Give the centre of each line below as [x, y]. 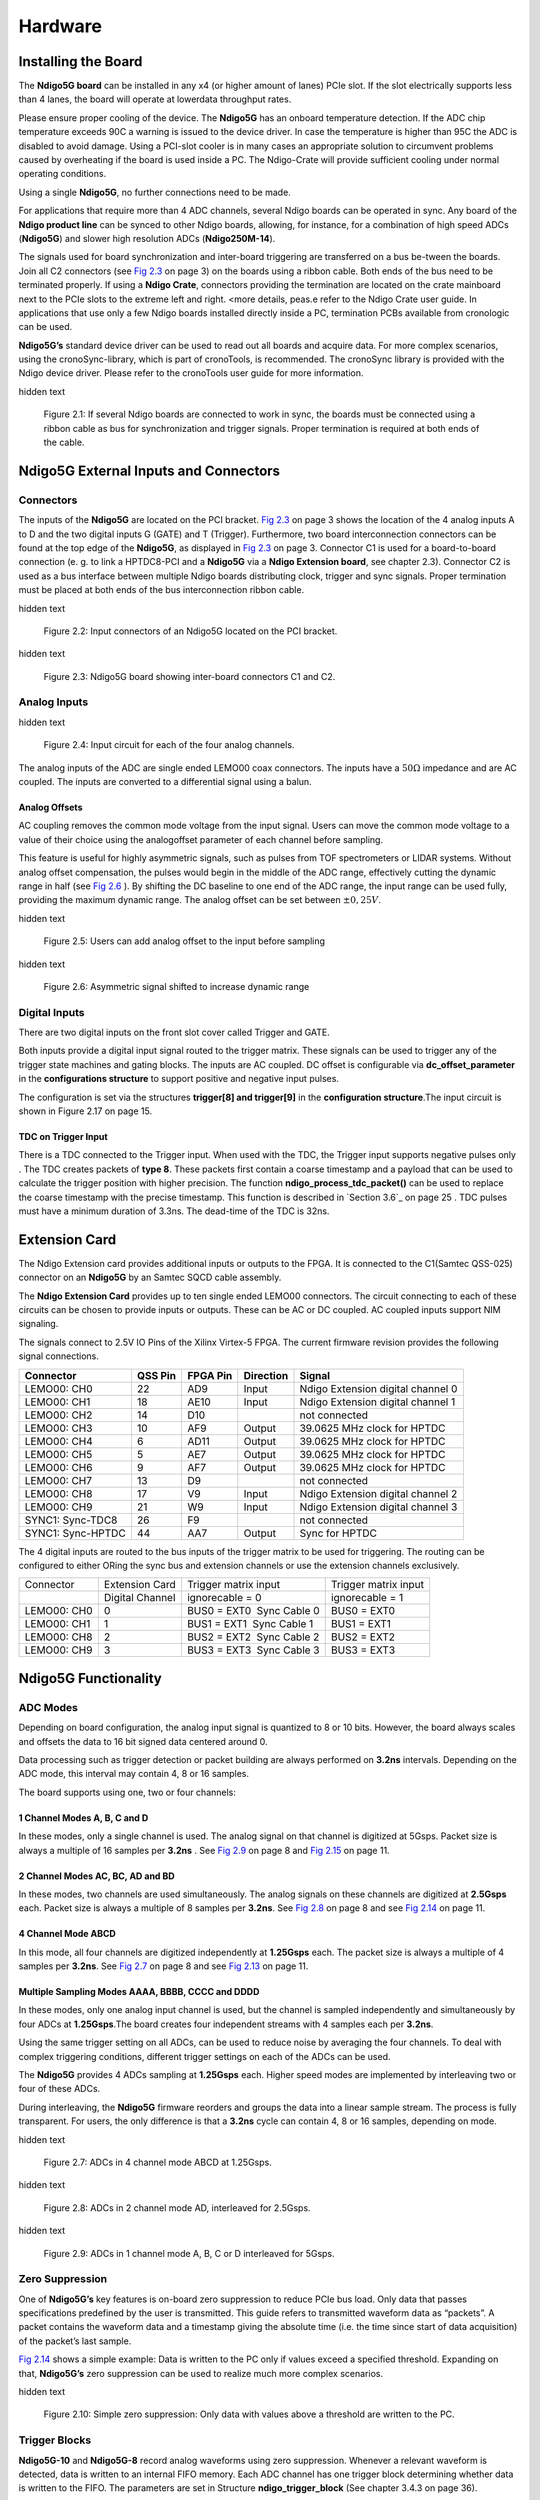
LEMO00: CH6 [58, 1467]
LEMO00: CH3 [58, 1428]
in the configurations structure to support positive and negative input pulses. [179, 1079]
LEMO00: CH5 [58, 1454]
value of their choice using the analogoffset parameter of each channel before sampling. [201, 839]
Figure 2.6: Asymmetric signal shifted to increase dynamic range [176, 986]
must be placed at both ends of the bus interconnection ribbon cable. [161, 590]
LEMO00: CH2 [58, 1415]
